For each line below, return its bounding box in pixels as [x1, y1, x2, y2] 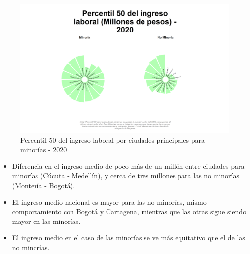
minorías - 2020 [20, 144, 67, 155]
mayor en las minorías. [12, 216, 81, 226]
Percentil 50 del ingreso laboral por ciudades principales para [20, 134, 205, 145]
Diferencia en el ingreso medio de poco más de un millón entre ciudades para [12, 160, 245, 171]
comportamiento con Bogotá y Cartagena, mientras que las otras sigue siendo [12, 206, 247, 217]
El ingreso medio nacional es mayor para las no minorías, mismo [12, 196, 207, 207]
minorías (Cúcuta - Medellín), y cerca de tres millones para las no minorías [12, 170, 240, 181]
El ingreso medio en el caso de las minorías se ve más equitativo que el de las [12, 232, 245, 243]
